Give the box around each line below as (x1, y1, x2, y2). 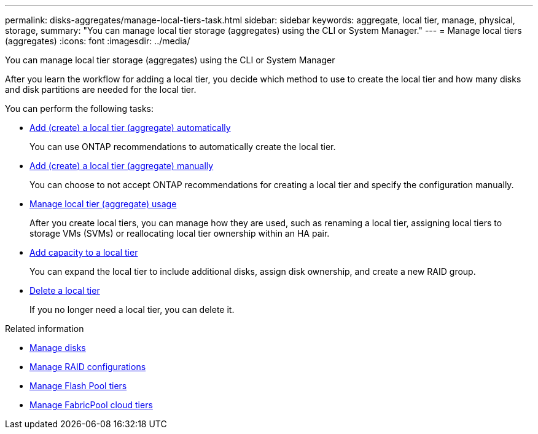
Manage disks (29, 342, 86, 353)
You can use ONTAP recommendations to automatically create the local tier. (29, 141, 336, 152)
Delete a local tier (29, 285, 100, 296)
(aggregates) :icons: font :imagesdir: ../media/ (5, 36, 190, 46)
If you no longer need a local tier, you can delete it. (29, 304, 235, 315)
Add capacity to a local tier (29, 247, 138, 258)
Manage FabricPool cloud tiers (29, 400, 153, 410)
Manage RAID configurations (29, 361, 146, 372)
